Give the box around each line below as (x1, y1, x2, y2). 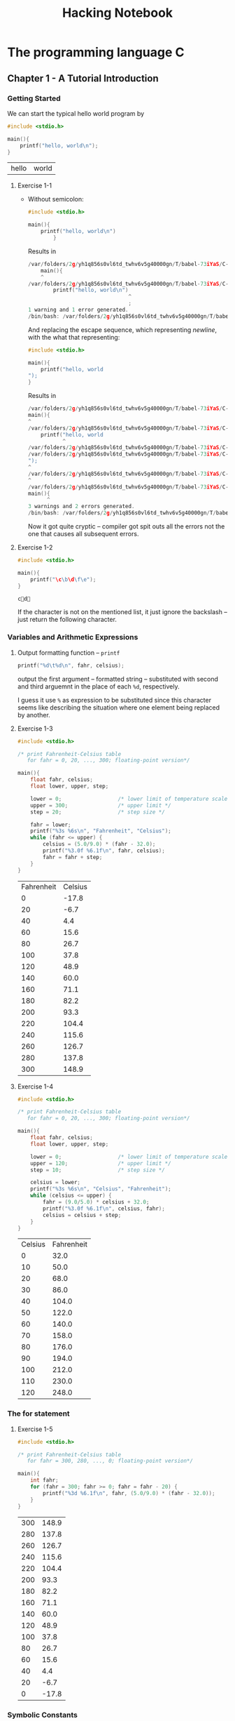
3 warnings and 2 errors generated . (27, 503, 135, 510)
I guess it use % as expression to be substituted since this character (17, 696, 212, 704)
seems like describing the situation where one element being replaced (17, 703, 220, 712)
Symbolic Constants (7, 1710, 78, 1720)
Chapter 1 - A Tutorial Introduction (7, 72, 159, 84)
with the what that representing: (27, 333, 120, 341)
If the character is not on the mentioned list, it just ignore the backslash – (17, 607, 227, 616)
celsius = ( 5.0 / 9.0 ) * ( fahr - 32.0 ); (43, 841, 156, 848)
